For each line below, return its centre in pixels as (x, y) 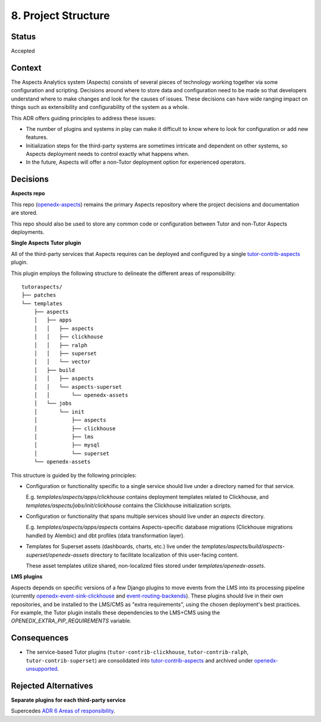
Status (23, 37)
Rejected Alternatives (52, 685)
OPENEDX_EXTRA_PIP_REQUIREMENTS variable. (71, 621)
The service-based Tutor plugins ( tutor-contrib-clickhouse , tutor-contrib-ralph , (137, 652)
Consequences (40, 638)
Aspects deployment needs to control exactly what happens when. (108, 154)
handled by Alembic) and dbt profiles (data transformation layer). (106, 535)
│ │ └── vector (62, 362)
